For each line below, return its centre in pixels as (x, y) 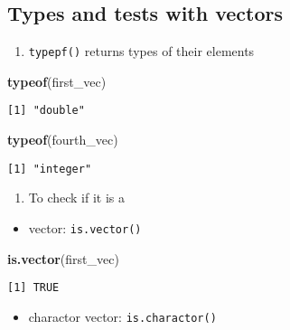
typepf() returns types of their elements (141, 51)
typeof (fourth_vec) (63, 140)
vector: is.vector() (85, 227)
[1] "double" (46, 111)
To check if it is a (77, 198)
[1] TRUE (33, 288)
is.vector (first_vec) (63, 258)
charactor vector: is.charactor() (122, 316)
